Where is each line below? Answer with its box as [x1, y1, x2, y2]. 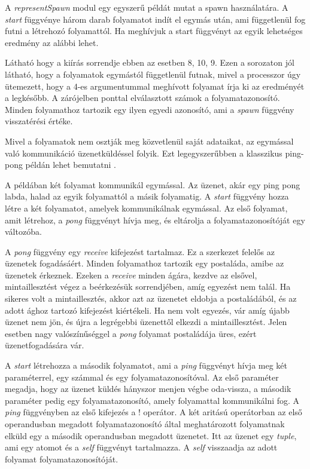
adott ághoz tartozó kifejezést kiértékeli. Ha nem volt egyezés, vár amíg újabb [5, 304, 290, 316]
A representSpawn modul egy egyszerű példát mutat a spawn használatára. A [5, 1, 288, 13]
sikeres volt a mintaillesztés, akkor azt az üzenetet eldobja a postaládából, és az [5, 292, 297, 305]
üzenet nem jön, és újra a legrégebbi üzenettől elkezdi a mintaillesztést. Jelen [5, 315, 287, 328]
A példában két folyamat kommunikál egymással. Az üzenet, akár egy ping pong [5, 178, 300, 191]
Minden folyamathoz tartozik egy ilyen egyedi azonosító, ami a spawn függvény [5, 103, 294, 115]
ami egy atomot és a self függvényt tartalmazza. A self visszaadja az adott [5, 441, 278, 453]
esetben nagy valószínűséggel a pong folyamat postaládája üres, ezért [5, 327, 257, 339]
